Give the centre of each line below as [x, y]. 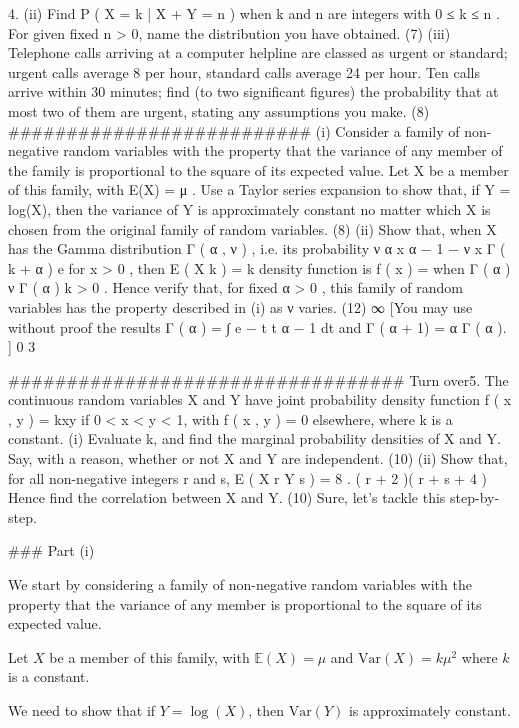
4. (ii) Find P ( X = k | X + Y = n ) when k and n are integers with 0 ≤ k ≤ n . [254, 13]
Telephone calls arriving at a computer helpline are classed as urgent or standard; [258, 52]
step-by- [475, 497]
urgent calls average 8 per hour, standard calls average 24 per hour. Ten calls [244, 71]
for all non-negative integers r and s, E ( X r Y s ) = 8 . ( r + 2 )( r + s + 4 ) [248, 477]
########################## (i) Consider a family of [234, 130]
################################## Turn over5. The [258, 379]
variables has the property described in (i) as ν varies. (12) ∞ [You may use [240, 306]
